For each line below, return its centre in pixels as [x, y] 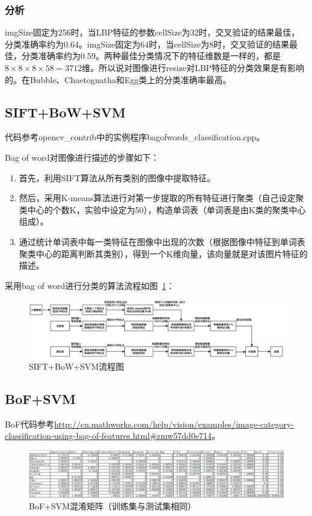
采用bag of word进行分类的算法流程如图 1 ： [90, 285]
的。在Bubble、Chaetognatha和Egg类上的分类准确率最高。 [118, 79]
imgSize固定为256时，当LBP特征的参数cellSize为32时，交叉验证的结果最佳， [152, 32]
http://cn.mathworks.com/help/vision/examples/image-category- [174, 424]
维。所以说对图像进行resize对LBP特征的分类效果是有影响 [193, 67]
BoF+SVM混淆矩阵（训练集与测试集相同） [113, 506]
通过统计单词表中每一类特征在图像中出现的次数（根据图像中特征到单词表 [162, 241]
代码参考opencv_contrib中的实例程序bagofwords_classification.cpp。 [135, 137]
